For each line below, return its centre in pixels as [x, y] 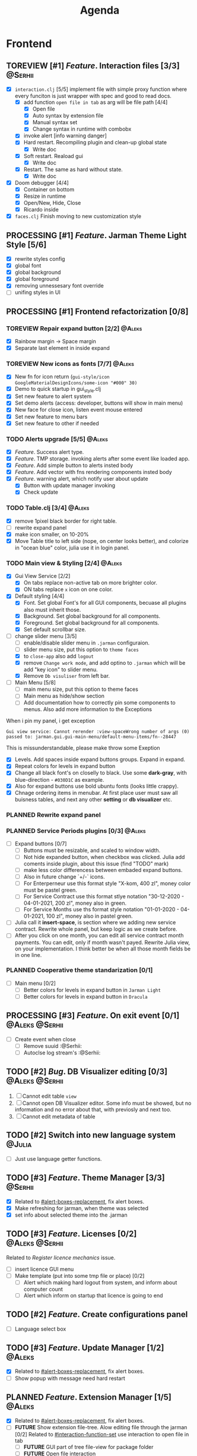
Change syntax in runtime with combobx [82, 129]
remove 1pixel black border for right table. [66, 521]
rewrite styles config [40, 259]
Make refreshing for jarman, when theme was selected [82, 1208]
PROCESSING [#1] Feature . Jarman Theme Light [96, 235]
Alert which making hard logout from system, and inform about [100, 1282]
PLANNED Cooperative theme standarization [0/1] [80, 970]
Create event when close [45, 1039]
